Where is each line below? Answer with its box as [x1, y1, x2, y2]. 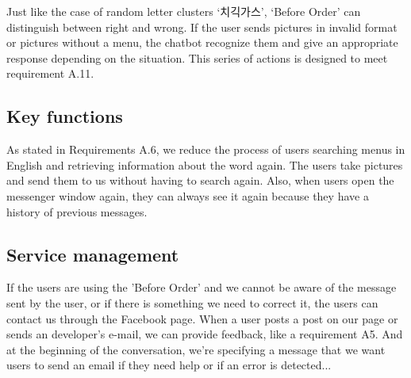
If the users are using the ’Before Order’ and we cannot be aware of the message [6, 279, 397, 296]
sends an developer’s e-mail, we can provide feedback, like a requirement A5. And [6, 326, 403, 342]
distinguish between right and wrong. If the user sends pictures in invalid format [6, 18, 398, 35]
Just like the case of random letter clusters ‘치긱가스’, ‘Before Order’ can [6, 3, 361, 19]
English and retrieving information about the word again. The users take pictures [6, 156, 403, 173]
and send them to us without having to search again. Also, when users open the [6, 172, 394, 189]
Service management [6, 242, 179, 266]
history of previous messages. [6, 203, 148, 220]
